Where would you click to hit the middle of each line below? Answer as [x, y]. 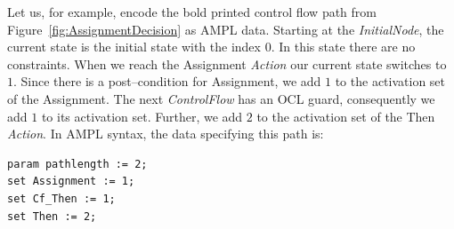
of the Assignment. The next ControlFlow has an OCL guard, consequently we [221, 98]
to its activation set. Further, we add [142, 116]
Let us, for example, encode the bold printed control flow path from [192, 12]
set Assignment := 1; [71, 182]
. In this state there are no [343, 47]
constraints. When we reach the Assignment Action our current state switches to [227, 63]
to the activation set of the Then [346, 116]
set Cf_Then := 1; [61, 198]
